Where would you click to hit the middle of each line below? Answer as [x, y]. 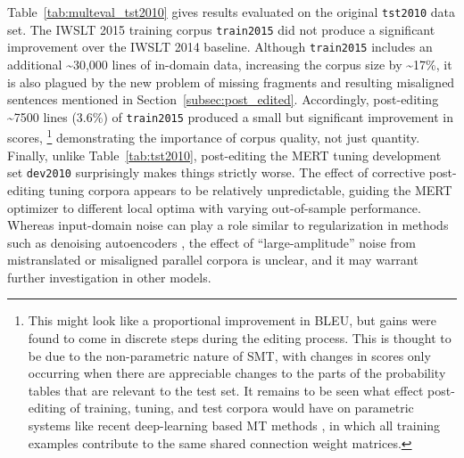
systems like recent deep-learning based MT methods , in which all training [234, 425]
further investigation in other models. [109, 277]
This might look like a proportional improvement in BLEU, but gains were [232, 320]
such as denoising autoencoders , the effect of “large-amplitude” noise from [211, 242]
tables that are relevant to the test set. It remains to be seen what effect [226, 390]
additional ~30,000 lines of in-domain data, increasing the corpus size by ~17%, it [230, 64]
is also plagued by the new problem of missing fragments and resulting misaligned [231, 82]
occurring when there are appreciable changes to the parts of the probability [237, 373]
